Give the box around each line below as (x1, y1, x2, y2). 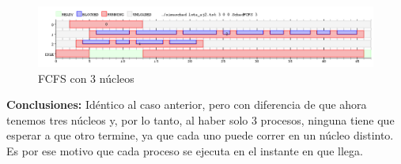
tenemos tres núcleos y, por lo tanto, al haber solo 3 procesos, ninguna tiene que (6, 111, 395, 128)
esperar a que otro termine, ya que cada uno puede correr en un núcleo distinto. (6, 127, 394, 143)
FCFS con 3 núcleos (38, 69, 134, 86)
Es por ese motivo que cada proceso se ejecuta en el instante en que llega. (6, 142, 363, 158)
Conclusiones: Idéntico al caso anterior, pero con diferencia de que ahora (6, 96, 367, 113)
